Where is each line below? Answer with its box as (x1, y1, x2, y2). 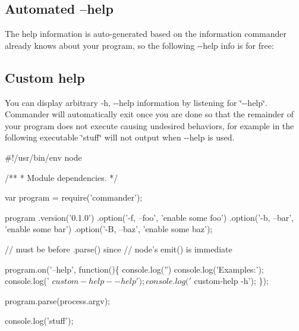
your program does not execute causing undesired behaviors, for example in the (5, 119, 294, 132)
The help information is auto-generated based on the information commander (5, 27, 287, 40)
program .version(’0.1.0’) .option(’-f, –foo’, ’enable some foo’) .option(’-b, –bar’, (5, 211, 294, 223)
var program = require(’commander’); (5, 191, 143, 204)
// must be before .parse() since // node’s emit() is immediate (5, 242, 232, 255)
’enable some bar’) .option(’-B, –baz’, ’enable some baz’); (5, 223, 213, 235)
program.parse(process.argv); (5, 294, 111, 307)
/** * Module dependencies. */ (5, 171, 118, 183)
